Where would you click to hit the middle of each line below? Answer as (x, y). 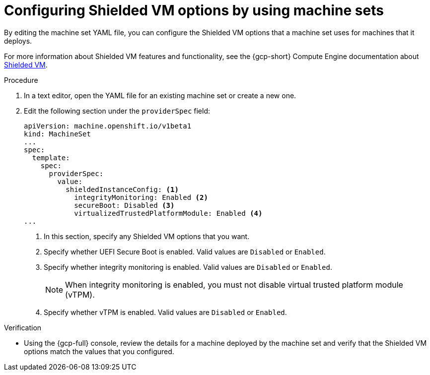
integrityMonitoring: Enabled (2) (141, 197)
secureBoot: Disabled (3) (124, 205)
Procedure (21, 80)
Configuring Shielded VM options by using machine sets (194, 10)
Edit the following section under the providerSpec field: (117, 111)
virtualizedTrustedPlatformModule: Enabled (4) (168, 213)
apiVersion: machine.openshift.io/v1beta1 (108, 126)
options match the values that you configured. (99, 351)
